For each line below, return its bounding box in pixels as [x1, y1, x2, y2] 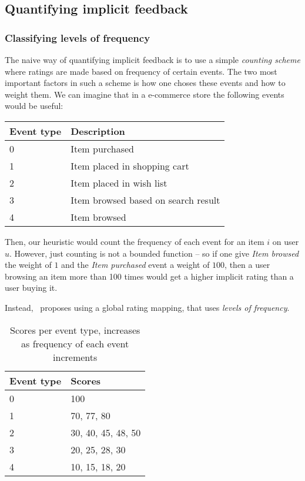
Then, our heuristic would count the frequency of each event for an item [5, 235, 264, 247]
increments [53, 350, 98, 364]
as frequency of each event [21, 336, 129, 350]
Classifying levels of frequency [5, 30, 150, 45]
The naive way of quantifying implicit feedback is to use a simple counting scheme [5, 54, 300, 65]
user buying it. [5, 281, 58, 294]
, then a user [224, 258, 270, 271]
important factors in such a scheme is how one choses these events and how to [5, 77, 286, 89]
